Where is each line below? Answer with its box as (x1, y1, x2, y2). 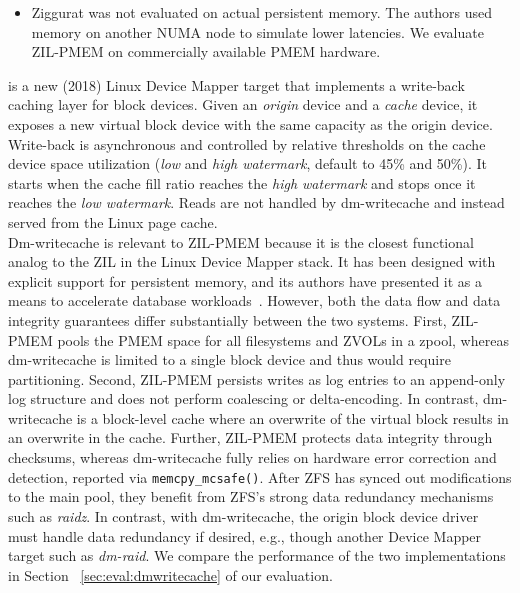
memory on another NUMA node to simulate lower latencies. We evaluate (31, 21, 484, 42)
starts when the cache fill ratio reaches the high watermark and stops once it (8, 172, 476, 193)
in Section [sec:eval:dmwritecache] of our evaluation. (8, 564, 333, 585)
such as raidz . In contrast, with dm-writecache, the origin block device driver (8, 505, 479, 526)
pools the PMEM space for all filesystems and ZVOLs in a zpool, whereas (57, 329, 509, 350)
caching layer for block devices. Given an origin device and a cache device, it (8, 94, 478, 115)
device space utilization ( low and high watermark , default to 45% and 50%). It (8, 153, 487, 174)
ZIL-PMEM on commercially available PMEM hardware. (31, 41, 381, 62)
